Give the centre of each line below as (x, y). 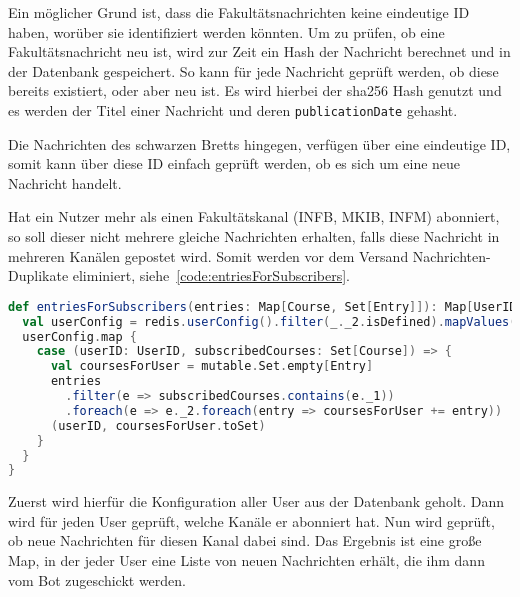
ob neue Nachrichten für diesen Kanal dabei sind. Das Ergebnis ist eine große (245, 540)
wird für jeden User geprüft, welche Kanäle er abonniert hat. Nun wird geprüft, (251, 520)
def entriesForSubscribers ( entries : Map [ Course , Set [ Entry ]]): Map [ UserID (262, 306)
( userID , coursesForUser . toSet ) (158, 425)
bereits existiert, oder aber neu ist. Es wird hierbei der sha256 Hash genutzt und (255, 90)
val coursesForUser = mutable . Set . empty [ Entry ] (212, 366)
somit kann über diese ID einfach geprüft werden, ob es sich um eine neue (234, 163)
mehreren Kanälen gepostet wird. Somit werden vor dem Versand (208, 255)
